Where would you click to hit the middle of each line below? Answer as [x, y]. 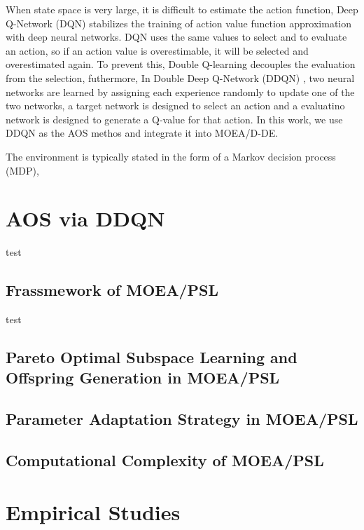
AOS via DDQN [85, 218]
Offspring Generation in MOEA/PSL [143, 378]
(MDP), [22, 170]
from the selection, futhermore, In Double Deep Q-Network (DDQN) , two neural [180, 77]
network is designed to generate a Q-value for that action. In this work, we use [174, 119]
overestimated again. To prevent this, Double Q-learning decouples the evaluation [181, 64]
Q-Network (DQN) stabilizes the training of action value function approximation [179, 23]
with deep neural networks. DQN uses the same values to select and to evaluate [176, 37]
